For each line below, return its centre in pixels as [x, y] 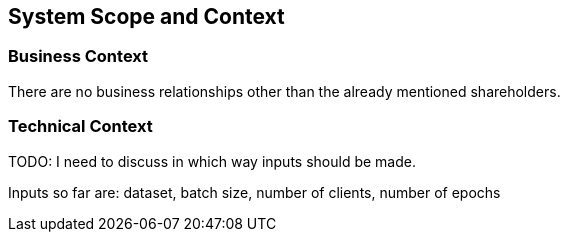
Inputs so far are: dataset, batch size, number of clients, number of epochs [254, 192]
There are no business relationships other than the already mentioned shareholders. [284, 91]
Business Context [78, 56]
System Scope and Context [146, 16]
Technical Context [80, 126]
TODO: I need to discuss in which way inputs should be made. [212, 161]
